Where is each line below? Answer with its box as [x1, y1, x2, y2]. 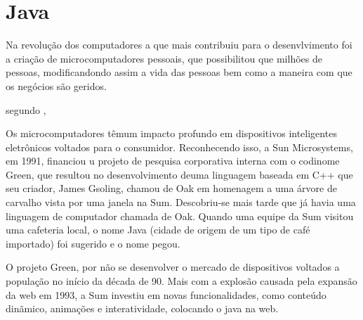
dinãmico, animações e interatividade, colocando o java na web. [6, 301, 279, 316]
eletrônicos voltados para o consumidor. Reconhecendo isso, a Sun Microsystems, [6, 139, 353, 154]
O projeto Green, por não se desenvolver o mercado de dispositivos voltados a [6, 260, 340, 274]
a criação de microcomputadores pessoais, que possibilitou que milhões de [6, 51, 322, 65]
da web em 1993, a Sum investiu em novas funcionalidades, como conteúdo [6, 287, 326, 302]
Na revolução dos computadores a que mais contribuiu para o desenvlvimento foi [6, 37, 352, 52]
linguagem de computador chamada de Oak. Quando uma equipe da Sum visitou [6, 208, 354, 223]
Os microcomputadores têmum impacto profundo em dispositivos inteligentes [6, 126, 337, 141]
